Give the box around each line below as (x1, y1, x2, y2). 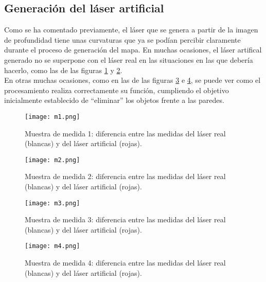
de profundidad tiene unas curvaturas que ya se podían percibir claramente (4, 34, 241, 45)
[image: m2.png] (25, 156, 80, 164)
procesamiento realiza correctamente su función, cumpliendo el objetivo (4, 84, 229, 95)
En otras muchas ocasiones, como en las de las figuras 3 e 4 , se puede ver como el (4, 75, 261, 85)
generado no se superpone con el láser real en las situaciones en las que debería (4, 54, 253, 65)
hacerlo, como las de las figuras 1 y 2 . (4, 64, 122, 75)
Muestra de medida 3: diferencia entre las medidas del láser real (25, 214, 226, 225)
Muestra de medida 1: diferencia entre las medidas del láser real (25, 128, 226, 138)
